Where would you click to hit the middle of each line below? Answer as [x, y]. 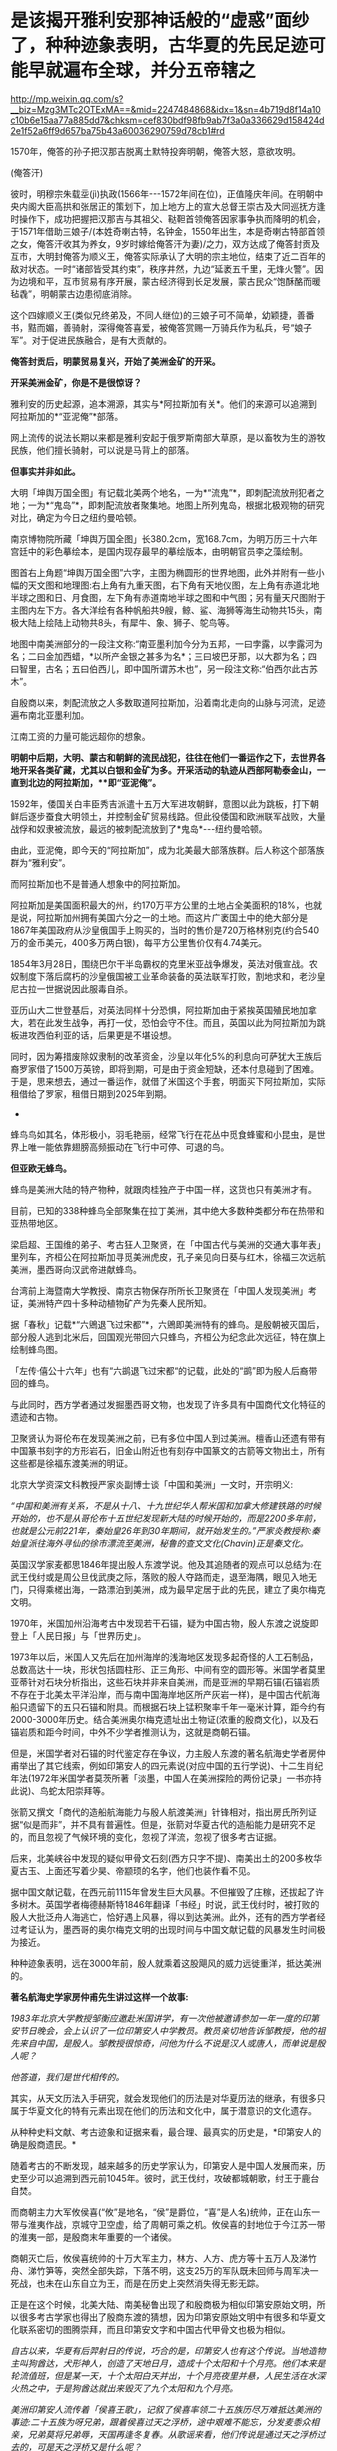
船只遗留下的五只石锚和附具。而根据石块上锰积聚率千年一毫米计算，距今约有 [168, 1707]
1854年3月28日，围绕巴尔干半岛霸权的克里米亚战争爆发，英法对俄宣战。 [160, 963]
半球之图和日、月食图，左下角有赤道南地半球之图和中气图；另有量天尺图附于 [168, 597]
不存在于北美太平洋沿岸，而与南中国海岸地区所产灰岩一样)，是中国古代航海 [165, 1694]
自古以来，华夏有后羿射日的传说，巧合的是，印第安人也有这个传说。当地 [159, 2350]
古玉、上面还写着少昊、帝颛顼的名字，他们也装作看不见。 [137, 1870]
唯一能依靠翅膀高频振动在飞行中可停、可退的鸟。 [128, 1147]
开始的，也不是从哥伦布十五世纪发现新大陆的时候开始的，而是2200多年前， [166, 1518]
